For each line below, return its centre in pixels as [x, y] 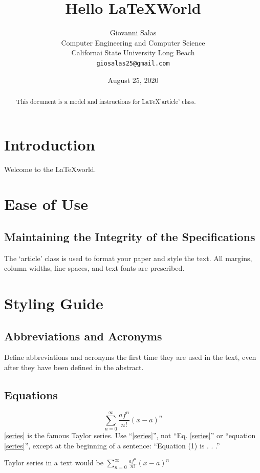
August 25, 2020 [133, 80]
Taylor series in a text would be [54, 463]
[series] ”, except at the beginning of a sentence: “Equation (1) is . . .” [112, 445]
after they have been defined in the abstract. [74, 367]
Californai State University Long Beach [133, 52]
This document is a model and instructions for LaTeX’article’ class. [106, 101]
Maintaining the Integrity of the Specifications [130, 236]
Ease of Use [46, 204]
